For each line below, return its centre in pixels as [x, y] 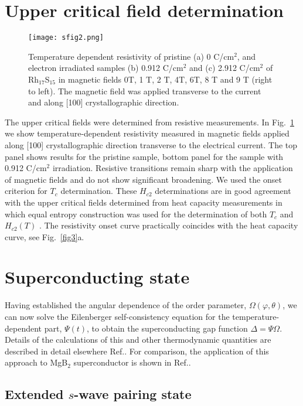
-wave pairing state [133, 394]
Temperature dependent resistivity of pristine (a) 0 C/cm [131, 56]
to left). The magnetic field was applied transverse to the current [145, 91]
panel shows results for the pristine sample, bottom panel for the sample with [144, 156]
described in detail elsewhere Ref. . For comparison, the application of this [137, 351]
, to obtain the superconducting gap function [167, 328]
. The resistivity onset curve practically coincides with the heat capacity [168, 225]
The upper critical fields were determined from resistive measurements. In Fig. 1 [149, 122]
